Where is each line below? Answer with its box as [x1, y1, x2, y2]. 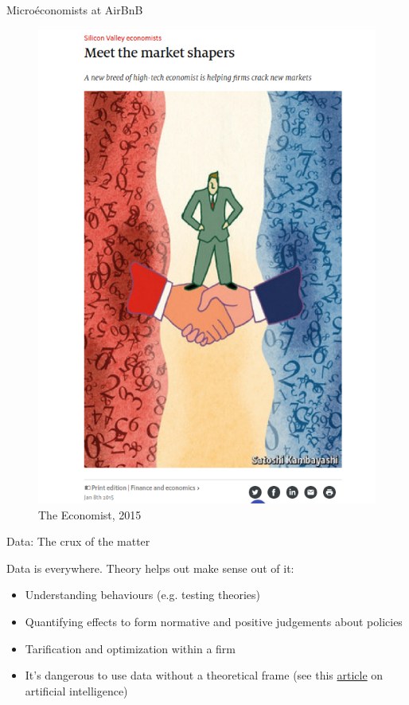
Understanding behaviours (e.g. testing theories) [25, 586, 261, 603]
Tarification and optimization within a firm [25, 640, 236, 656]
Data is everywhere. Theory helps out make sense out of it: [6, 559, 294, 576]
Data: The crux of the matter [6, 533, 150, 550]
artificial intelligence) [25, 682, 128, 699]
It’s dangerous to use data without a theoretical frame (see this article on [25, 667, 384, 683]
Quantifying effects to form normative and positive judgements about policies [25, 613, 403, 629]
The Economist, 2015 [38, 506, 142, 523]
